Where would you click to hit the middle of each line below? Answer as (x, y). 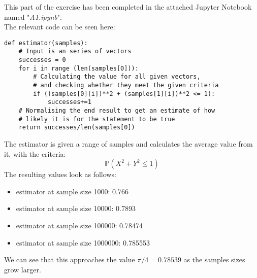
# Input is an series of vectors (75, 51)
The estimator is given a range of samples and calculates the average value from (128, 144)
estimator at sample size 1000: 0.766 (72, 191)
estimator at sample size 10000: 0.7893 (76, 208)
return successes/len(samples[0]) (77, 128)
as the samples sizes (214, 259)
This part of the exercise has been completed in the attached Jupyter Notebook (128, 7)
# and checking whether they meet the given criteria (126, 85)
